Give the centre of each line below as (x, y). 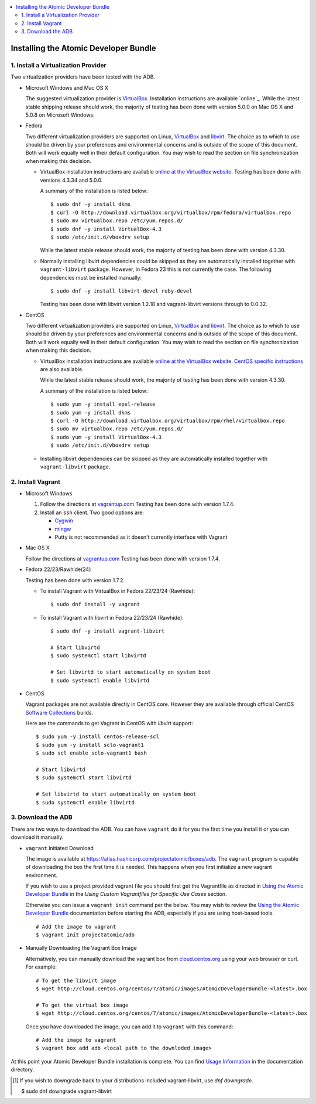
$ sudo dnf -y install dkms (91, 204)
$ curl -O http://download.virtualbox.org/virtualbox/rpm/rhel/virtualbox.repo (168, 421)
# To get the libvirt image (76, 980)
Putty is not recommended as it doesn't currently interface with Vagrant (141, 537)
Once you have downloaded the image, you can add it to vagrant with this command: (129, 1027)
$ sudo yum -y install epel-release (103, 404)
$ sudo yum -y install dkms (91, 412)
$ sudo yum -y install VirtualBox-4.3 (106, 437)
